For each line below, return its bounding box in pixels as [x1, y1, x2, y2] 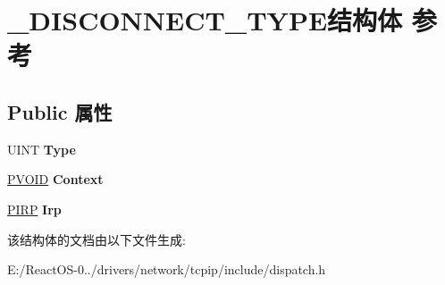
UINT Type [7, 139, 76, 158]
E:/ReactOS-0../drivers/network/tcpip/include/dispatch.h [7, 260, 326, 279]
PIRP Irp [7, 199, 62, 218]
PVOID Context [7, 170, 104, 189]
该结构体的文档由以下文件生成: [7, 230, 186, 248]
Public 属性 [7, 97, 113, 125]
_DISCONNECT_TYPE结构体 [7, 2, 403, 38]
